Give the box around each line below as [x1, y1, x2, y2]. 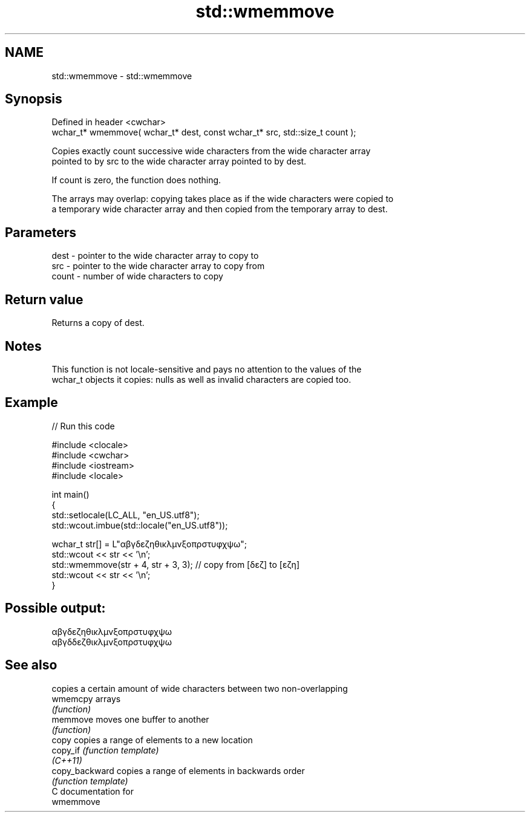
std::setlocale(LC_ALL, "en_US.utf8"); [51, 509, 200, 520]
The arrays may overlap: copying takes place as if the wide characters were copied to [51, 194, 394, 204]
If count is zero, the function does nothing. [51, 175, 221, 186]
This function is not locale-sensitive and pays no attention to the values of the [51, 363, 362, 374]
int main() [51, 489, 90, 500]
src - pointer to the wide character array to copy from [51, 261, 265, 272]
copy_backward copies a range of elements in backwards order [51, 765, 305, 776]
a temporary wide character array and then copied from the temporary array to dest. [51, 204, 388, 215]
